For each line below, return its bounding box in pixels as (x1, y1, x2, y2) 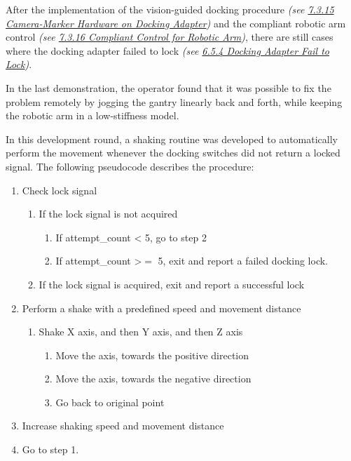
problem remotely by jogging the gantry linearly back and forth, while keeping (6, 94, 343, 109)
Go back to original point (55, 394, 165, 409)
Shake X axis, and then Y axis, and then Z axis (39, 324, 243, 339)
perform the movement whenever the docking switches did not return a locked (6, 145, 340, 160)
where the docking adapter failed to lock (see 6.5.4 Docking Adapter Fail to (6, 43, 329, 58)
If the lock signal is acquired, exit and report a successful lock (39, 276, 305, 291)
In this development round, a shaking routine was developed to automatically (6, 131, 338, 146)
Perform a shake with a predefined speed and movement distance (22, 300, 301, 315)
